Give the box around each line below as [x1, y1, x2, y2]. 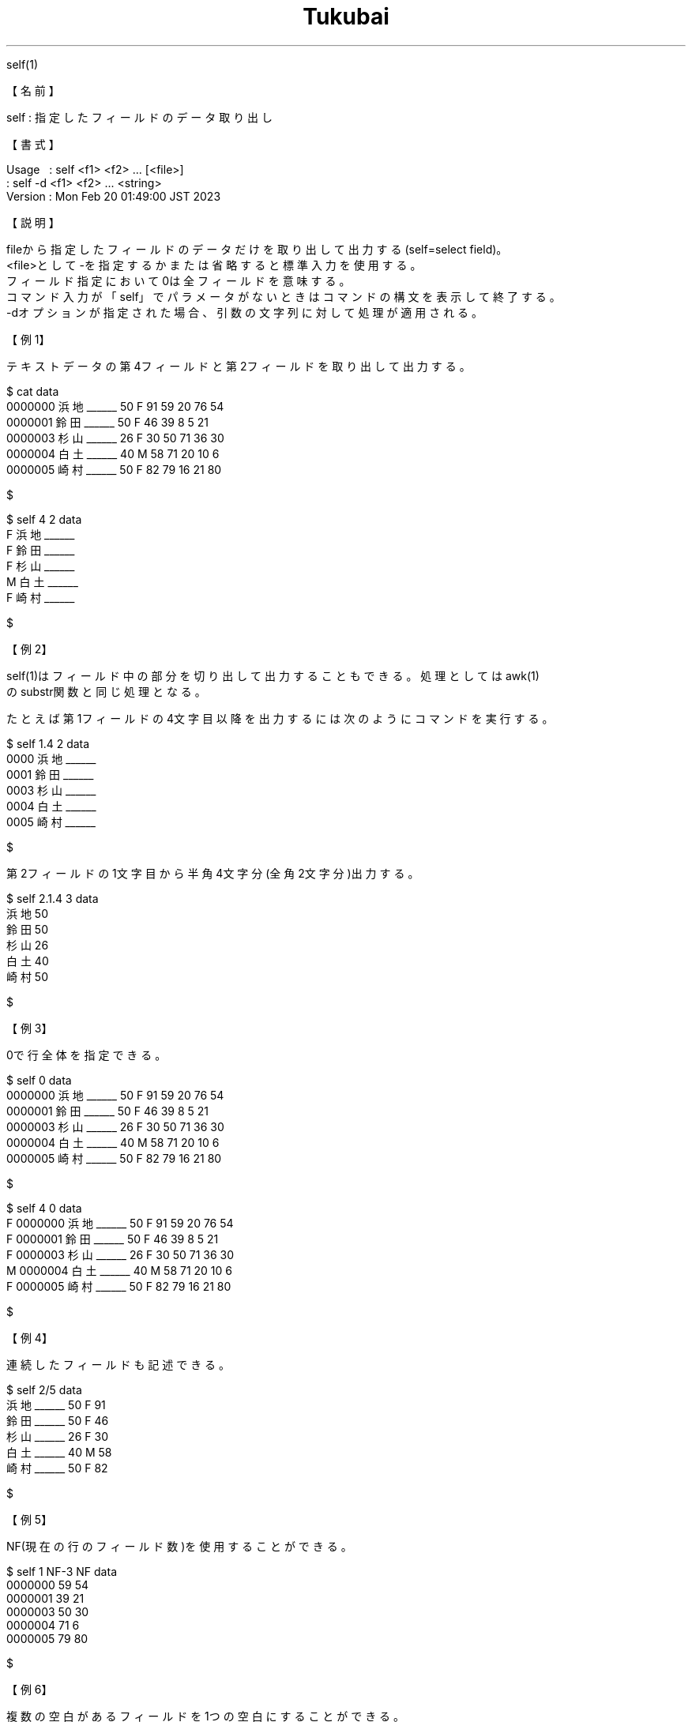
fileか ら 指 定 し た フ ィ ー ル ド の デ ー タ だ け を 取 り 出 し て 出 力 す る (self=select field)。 [6, 242, 508, 256]
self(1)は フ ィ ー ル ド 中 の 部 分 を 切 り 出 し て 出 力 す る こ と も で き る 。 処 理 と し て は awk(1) [6, 668, 540, 682]
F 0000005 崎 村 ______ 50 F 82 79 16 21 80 [6, 1279, 231, 1293]
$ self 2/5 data [6, 1382, 82, 1397]
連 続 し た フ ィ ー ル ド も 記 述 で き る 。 [6, 1357, 231, 1371]
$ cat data [6, 384, 59, 398]
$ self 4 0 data [6, 1201, 82, 1215]
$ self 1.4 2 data [6, 736, 90, 750]
